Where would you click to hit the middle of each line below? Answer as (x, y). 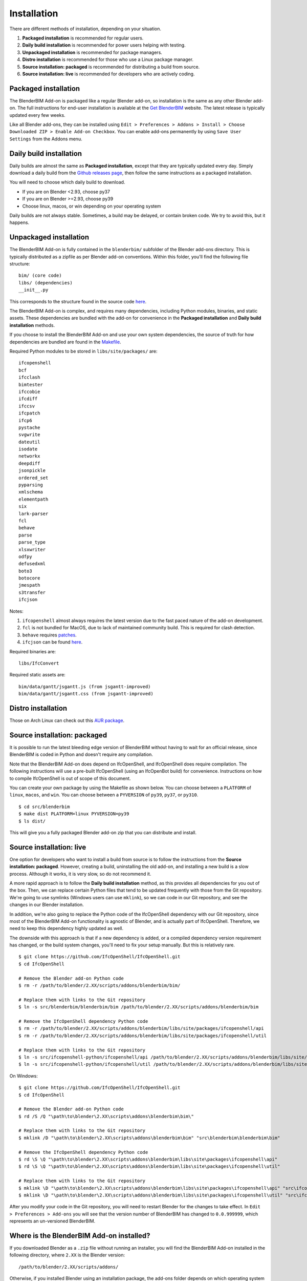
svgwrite (29, 435)
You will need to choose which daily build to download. (67, 182)
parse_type (32, 542)
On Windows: (24, 1076)
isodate (28, 449)
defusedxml (32, 564)
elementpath (34, 499)
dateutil (29, 442)
